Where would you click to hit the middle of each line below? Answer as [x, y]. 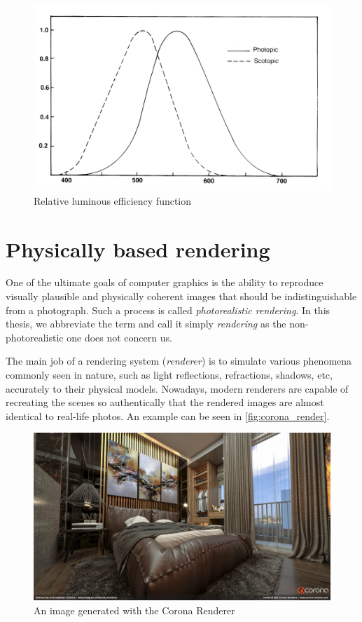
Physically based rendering [138, 249]
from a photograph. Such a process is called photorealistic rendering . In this [168, 310]
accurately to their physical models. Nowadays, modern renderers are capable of [177, 388]
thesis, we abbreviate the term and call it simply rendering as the [146, 324]
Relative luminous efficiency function [113, 200]
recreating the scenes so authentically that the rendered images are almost [165, 402]
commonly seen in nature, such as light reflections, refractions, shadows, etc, [169, 375]
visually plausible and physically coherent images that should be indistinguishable [181, 296]
